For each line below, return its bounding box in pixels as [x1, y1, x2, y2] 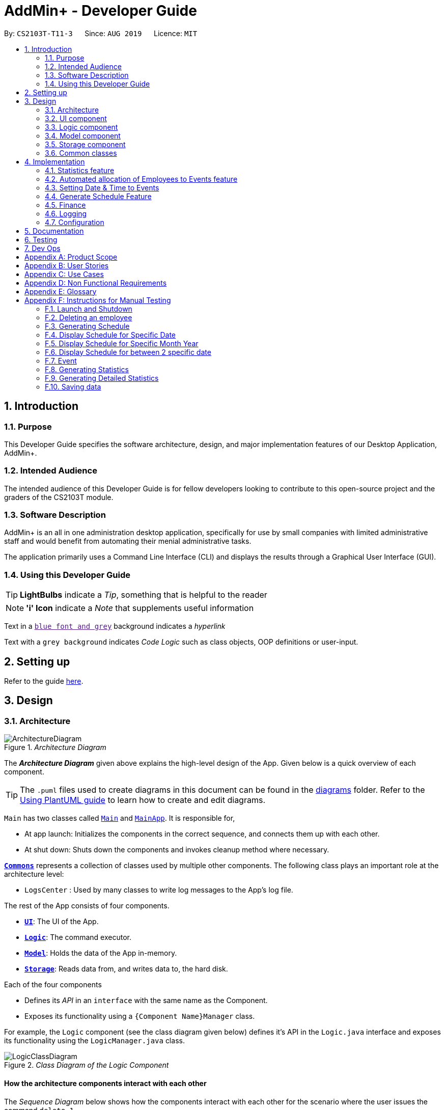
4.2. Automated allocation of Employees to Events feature [45, 174, 238, 183]
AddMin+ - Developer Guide [4, 2, 197, 19]
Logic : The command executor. [24, 933, 131, 942]
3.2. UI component [45, 114, 107, 123]
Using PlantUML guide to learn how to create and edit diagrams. [20, 795, 265, 806]
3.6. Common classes [45, 148, 117, 157]
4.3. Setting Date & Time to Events [45, 183, 159, 192]
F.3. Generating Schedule [45, 321, 130, 330]
